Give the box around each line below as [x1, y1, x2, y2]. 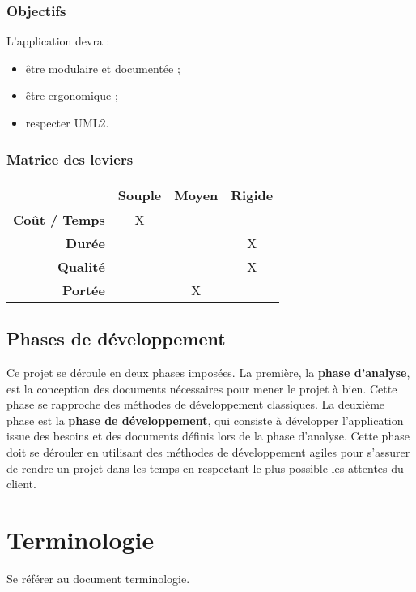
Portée [62, 280, 105, 299]
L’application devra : [6, 32, 110, 49]
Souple [117, 185, 162, 204]
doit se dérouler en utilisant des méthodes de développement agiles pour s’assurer [6, 443, 410, 460]
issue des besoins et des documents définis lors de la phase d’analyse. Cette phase [6, 427, 410, 444]
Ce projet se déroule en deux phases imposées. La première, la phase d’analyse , [6, 364, 410, 381]
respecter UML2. [25, 114, 109, 131]
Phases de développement [6, 326, 226, 351]
